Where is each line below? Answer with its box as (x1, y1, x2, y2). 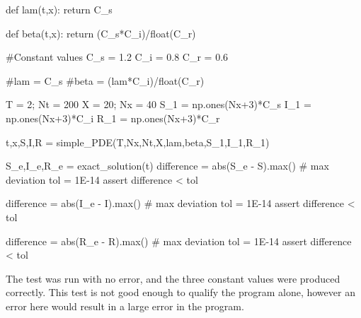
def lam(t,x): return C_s (6, 2, 113, 16)
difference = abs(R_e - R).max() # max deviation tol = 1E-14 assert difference (6, 233, 352, 248)
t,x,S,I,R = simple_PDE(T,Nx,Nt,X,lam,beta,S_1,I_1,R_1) (6, 134, 270, 149)
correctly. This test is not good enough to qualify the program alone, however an (6, 285, 355, 300)
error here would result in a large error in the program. (6, 298, 244, 313)
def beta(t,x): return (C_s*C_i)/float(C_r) (6, 25, 196, 40)
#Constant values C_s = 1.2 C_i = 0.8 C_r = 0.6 (6, 49, 229, 64)
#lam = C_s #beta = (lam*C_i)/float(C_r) (6, 73, 205, 88)
